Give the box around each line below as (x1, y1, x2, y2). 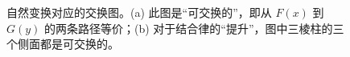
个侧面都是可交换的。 (6, 35, 119, 52)
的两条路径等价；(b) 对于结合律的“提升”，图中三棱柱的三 (44, 19, 344, 36)
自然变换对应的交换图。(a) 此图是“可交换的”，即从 (6, 4, 272, 20)
